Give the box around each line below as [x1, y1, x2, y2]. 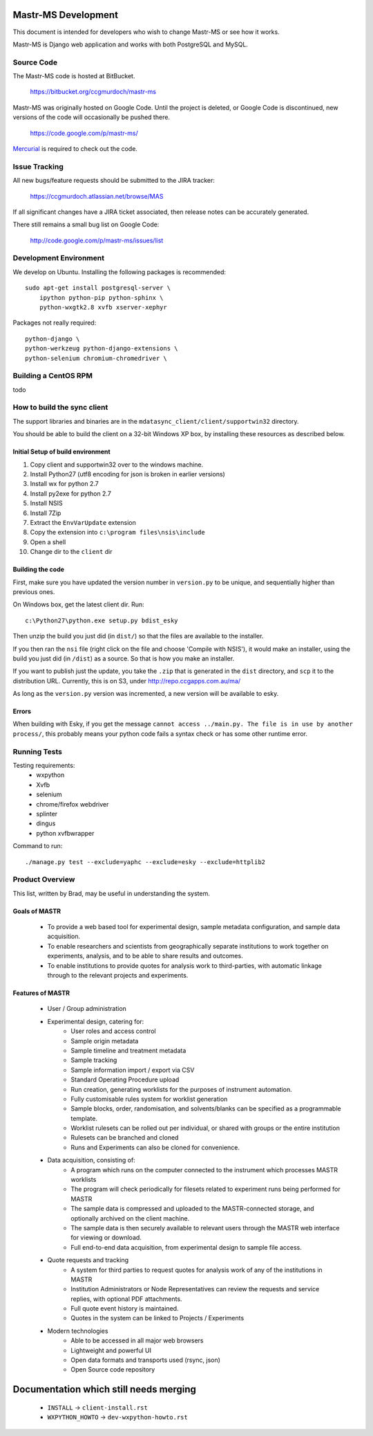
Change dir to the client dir [30, 548, 113, 556]
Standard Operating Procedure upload [70, 1075, 180, 1084]
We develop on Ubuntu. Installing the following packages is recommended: [12, 267, 227, 276]
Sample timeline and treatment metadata [70, 1046, 186, 1054]
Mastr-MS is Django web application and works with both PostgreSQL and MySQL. [12, 40, 249, 48]
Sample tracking [70, 1056, 117, 1064]
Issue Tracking [12, 161, 64, 171]
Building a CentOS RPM [12, 371, 93, 381]
